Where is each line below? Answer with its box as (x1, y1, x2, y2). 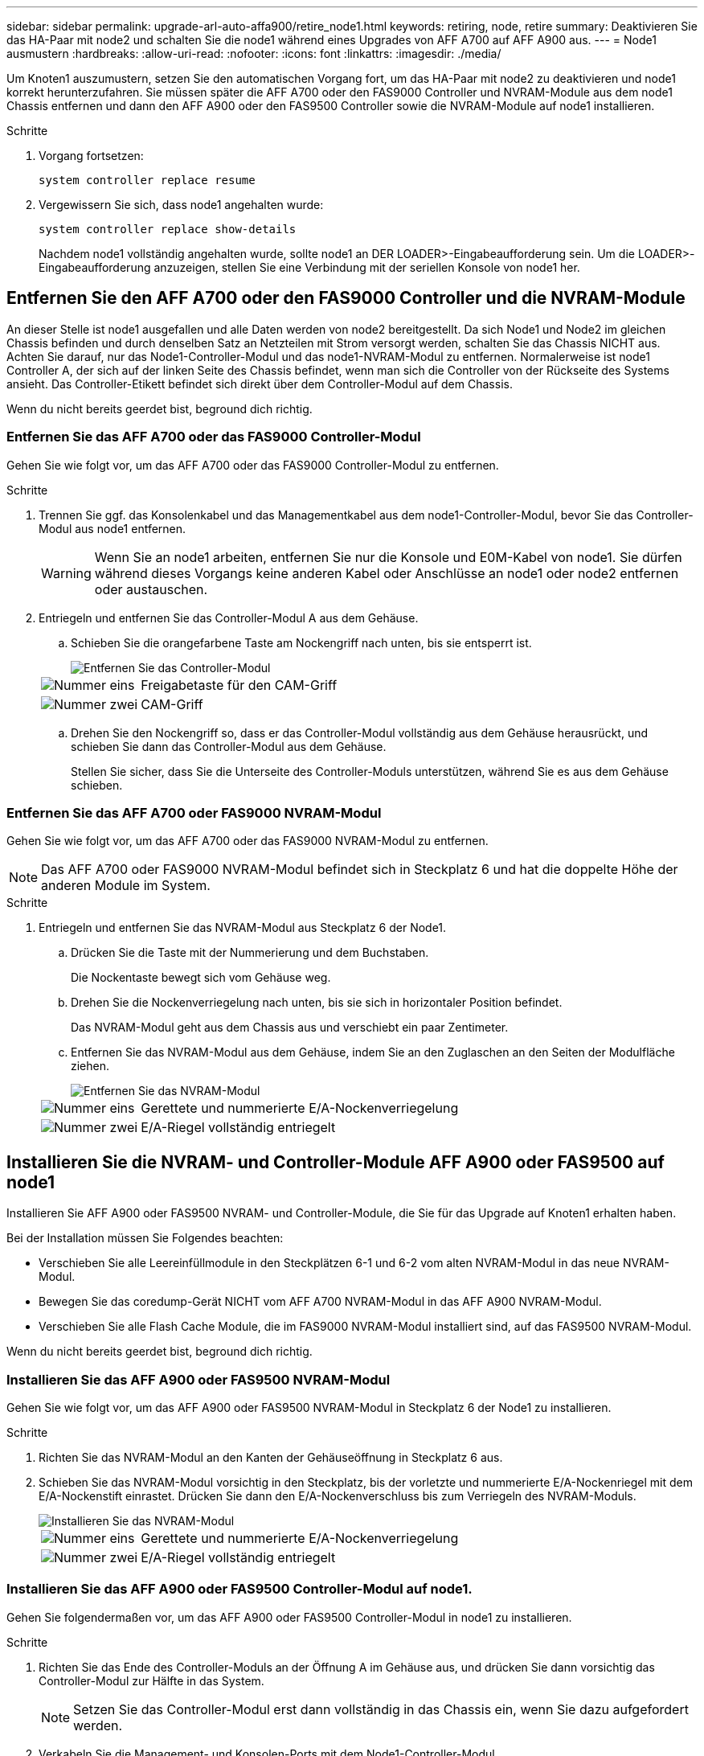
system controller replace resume (39, 174, 256, 187)
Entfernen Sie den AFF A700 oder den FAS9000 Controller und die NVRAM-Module (6, 288, 686, 309)
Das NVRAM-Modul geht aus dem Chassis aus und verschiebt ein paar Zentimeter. (71, 1020, 509, 1035)
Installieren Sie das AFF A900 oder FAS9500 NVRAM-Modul (6, 1371, 391, 1388)
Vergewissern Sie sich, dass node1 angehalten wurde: (39, 198, 324, 211)
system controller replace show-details (39, 223, 297, 236)
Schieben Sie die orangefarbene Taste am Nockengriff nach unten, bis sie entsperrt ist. (71, 635, 532, 650)
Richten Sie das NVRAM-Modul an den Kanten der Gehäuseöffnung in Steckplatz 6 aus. (39, 1450, 503, 1464)
